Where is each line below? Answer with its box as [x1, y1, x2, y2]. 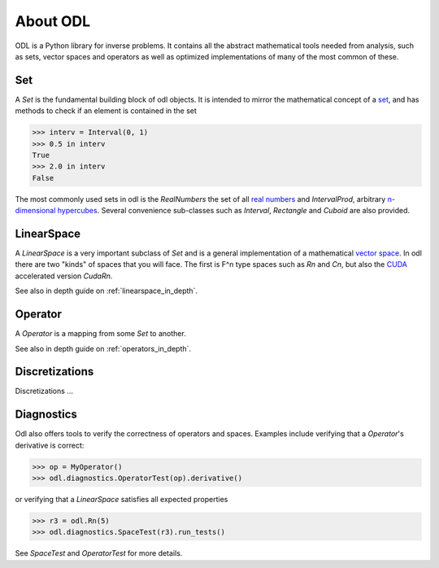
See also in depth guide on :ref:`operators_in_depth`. [15, 343, 191, 353]
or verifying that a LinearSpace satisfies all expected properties [15, 495, 228, 505]
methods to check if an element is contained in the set [15, 106, 197, 116]
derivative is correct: [15, 440, 85, 450]
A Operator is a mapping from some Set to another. [15, 329, 186, 339]
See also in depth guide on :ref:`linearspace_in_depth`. [15, 286, 198, 296]
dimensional [15, 206, 56, 216]
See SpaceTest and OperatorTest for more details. [15, 548, 183, 558]
